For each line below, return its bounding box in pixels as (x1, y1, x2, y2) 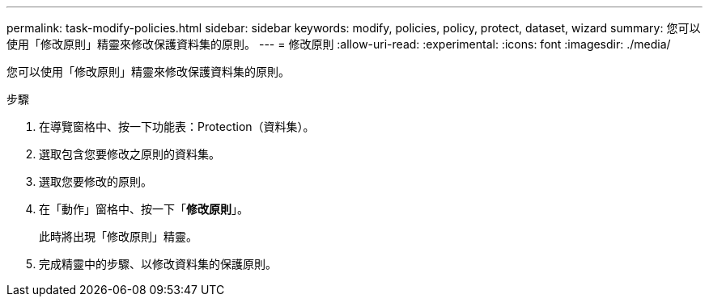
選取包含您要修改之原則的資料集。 (39, 147, 220, 161)
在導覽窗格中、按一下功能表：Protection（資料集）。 (39, 120, 315, 133)
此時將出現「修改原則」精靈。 (39, 229, 197, 243)
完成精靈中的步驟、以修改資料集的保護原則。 (39, 257, 277, 271)
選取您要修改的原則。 (39, 175, 152, 188)
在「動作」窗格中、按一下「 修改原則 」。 (39, 202, 248, 216)
